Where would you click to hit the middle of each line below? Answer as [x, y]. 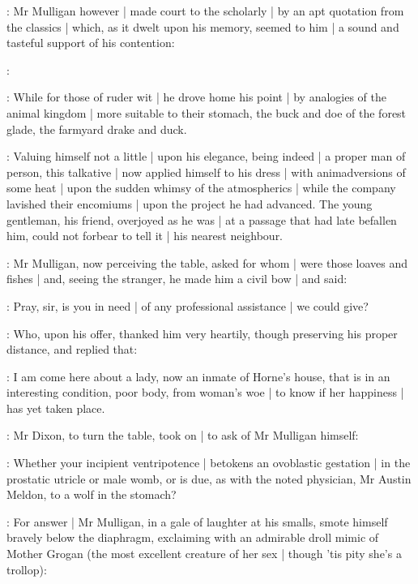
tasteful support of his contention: [91, 43]
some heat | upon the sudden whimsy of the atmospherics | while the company [201, 188]
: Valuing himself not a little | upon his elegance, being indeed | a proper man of [206, 156]
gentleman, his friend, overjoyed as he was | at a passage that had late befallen [202, 219]
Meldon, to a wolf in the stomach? [92, 494]
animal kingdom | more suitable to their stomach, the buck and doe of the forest [207, 112]
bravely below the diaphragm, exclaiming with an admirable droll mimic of [193, 537]
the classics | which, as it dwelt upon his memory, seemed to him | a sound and [203, 26]
